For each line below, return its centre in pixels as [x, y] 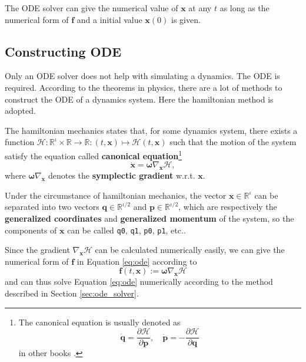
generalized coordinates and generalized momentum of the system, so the [149, 218]
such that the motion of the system [233, 142]
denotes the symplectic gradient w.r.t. [122, 175]
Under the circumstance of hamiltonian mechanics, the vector [116, 195]
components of [31, 230]
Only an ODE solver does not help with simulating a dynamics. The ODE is [142, 76]
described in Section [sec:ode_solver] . [72, 293]
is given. [186, 19]
